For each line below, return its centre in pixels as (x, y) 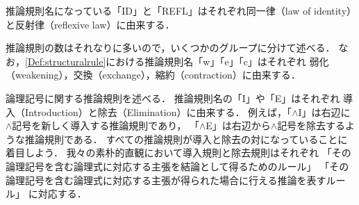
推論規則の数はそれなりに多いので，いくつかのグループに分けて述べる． (170, 48)
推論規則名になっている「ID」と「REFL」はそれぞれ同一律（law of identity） (179, 10)
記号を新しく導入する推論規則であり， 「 (106, 125)
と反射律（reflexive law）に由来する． (90, 24)
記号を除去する (311, 125)
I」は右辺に (324, 112)
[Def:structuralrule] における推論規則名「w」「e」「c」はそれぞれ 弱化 (177, 61)
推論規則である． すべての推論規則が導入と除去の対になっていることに (186, 139)
